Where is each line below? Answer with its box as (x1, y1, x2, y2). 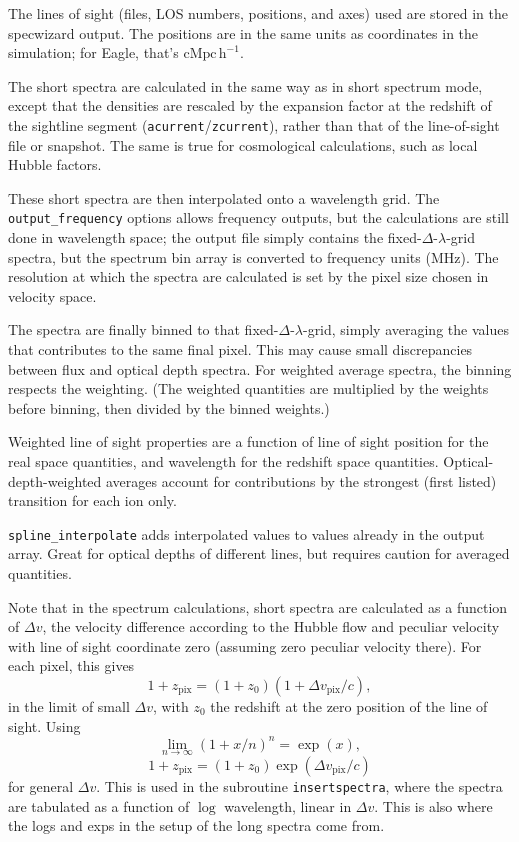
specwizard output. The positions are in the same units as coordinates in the (8, 22, 479, 43)
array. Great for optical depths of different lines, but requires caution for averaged (8, 543, 510, 564)
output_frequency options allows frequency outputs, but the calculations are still (8, 207, 509, 228)
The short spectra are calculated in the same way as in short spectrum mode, (8, 75, 483, 96)
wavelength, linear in (224, 795, 352, 816)
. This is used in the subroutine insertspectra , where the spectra (96, 775, 503, 796)
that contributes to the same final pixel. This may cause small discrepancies (8, 339, 473, 360)
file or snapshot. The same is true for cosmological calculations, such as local (8, 134, 478, 155)
